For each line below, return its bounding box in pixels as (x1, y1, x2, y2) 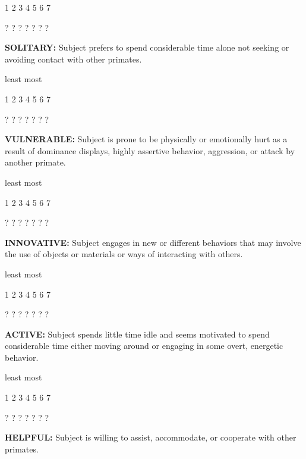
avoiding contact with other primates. (5, 52, 142, 65)
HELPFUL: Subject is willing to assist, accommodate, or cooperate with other (5, 431, 296, 444)
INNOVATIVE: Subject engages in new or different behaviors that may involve (5, 236, 301, 248)
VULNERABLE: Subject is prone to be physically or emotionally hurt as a (5, 133, 288, 145)
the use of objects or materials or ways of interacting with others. (5, 248, 243, 260)
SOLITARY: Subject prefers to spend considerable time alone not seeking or (5, 41, 289, 54)
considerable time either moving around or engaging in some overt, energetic (5, 339, 283, 352)
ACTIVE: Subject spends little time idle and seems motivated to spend (5, 327, 270, 340)
